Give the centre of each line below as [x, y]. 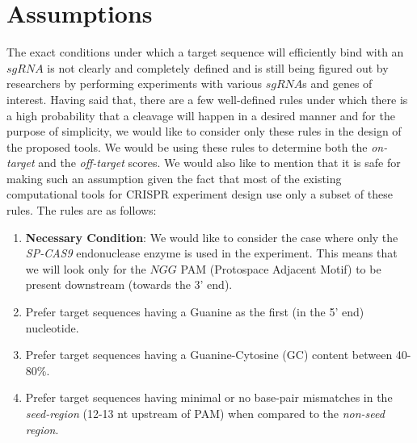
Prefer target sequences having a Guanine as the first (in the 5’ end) [195, 312]
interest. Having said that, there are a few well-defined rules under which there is [207, 99]
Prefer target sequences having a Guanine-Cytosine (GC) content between [209, 355]
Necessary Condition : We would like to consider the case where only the [212, 237]
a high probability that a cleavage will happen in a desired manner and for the [201, 115]
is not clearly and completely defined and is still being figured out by [218, 67]
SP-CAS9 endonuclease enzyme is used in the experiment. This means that [211, 253]
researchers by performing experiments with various [134, 84]
